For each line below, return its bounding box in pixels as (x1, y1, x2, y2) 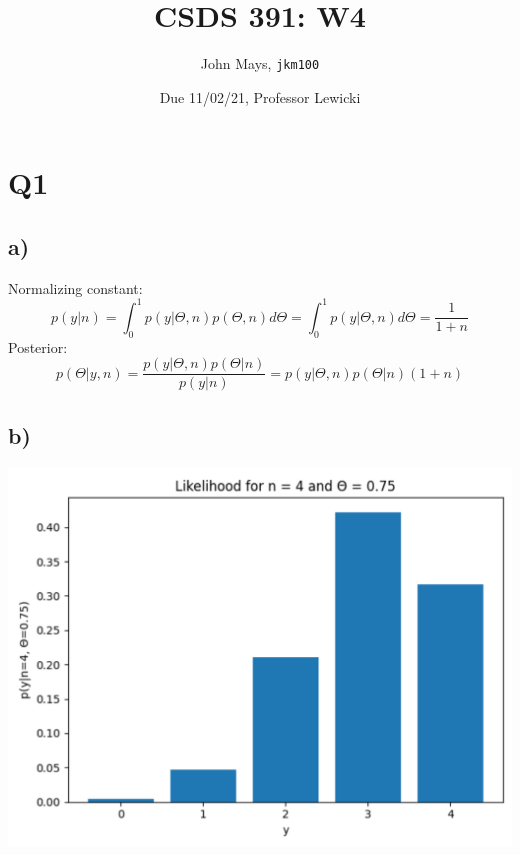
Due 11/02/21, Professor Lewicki (159, 86, 361, 107)
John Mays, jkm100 (200, 53, 320, 74)
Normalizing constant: (8, 277, 143, 298)
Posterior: (8, 336, 68, 357)
